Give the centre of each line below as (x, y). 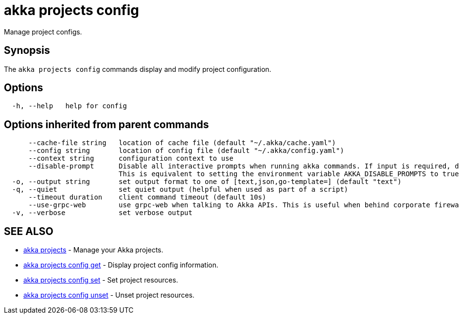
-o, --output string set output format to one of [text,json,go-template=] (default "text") (207, 182)
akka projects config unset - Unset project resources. (109, 295)
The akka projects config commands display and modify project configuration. (138, 69)
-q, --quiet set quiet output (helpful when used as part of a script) (180, 190)
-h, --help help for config (69, 106)
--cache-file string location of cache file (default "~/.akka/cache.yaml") (182, 143)
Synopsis (27, 50)
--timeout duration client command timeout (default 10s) (147, 197)
